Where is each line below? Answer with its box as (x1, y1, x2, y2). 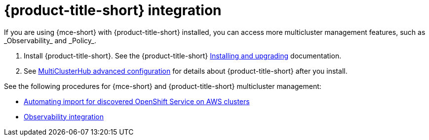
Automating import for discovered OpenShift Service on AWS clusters (24, 97, 250, 106)
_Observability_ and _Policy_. (4, 36, 96, 45)
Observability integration (24, 112, 104, 121)
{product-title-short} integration (4, 2, 222, 19)
